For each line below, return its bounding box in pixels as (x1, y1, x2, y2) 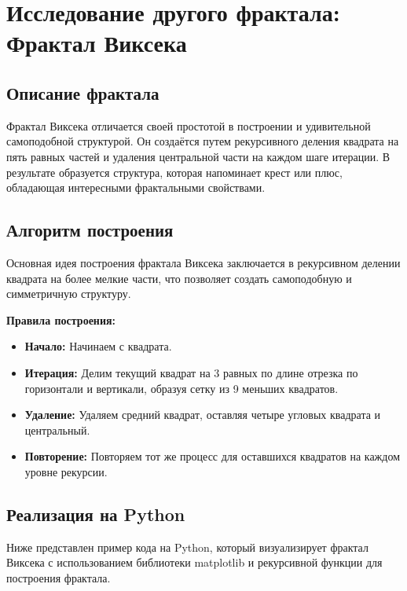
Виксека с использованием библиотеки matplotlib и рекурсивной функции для (6, 554, 383, 571)
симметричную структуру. (6, 285, 131, 302)
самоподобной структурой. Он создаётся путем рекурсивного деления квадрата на (6, 133, 399, 149)
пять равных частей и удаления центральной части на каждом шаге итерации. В (6, 148, 390, 164)
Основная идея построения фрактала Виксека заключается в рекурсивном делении (6, 254, 401, 270)
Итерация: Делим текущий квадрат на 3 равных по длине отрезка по (24, 364, 358, 380)
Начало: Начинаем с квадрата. (24, 338, 172, 354)
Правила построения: (6, 311, 116, 328)
